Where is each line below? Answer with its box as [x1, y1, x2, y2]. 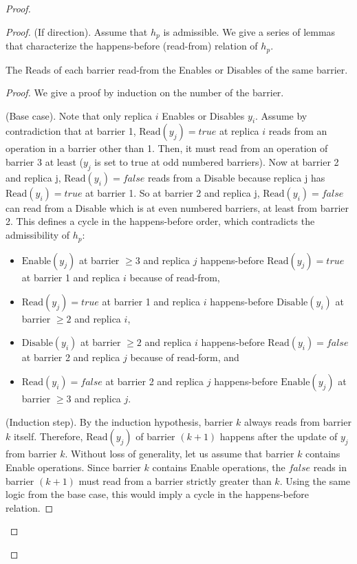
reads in [313, 460, 347, 475]
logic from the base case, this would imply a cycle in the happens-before [6, 487, 309, 501]
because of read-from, [129, 270, 220, 284]
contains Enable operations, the [152, 460, 285, 475]
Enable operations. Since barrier [6, 460, 141, 475]
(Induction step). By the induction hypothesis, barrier [6, 414, 233, 429]
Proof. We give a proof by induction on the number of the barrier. [6, 85, 284, 100]
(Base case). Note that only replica [6, 108, 153, 122]
